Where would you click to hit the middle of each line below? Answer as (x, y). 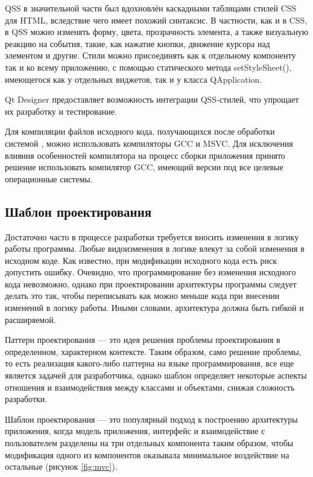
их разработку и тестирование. (61, 111)
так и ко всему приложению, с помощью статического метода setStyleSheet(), (148, 67)
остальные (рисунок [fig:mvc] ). (61, 466)
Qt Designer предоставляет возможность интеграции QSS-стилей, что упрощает (152, 99)
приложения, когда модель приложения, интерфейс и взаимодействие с (135, 431)
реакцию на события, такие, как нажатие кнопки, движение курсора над (138, 43)
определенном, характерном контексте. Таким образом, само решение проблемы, (153, 351)
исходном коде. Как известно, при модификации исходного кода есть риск (141, 260)
